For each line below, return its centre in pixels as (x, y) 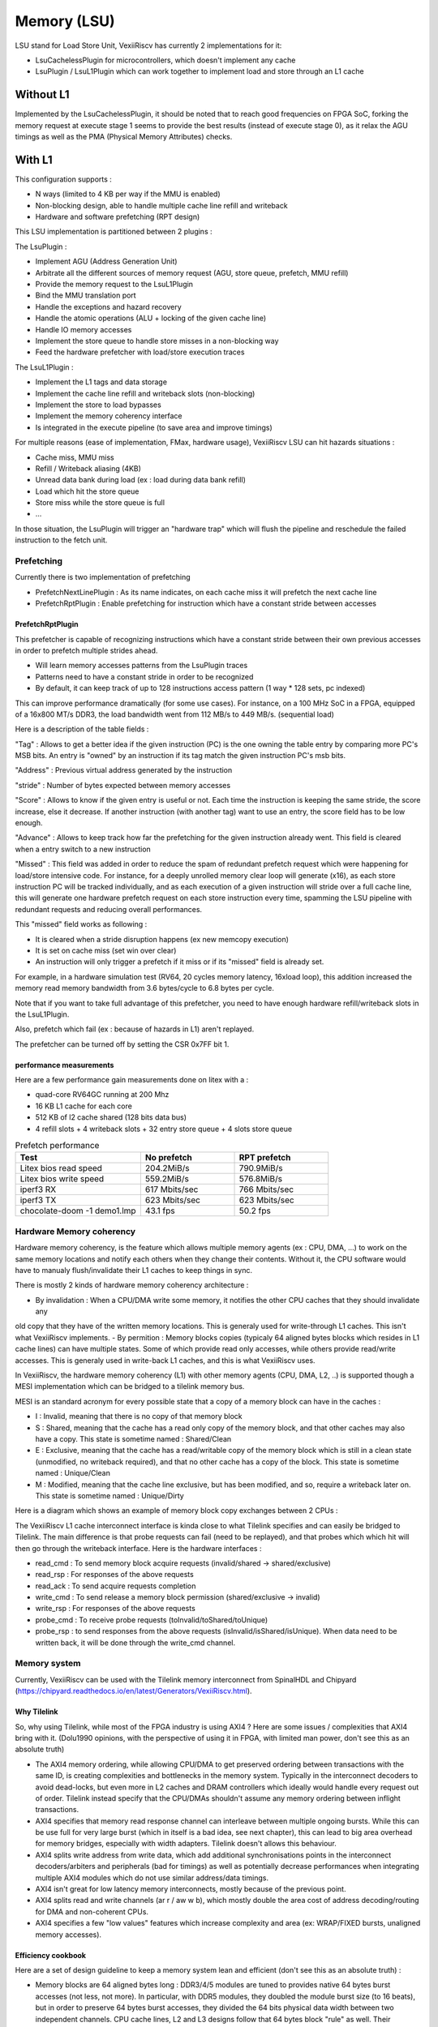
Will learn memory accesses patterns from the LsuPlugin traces (142, 666)
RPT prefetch (265, 1158)
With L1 (34, 159)
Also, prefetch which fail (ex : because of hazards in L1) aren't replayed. (135, 1029)
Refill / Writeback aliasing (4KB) (88, 468)
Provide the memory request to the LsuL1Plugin (114, 285)
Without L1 (42, 94)
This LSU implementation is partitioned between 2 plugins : (114, 232)
